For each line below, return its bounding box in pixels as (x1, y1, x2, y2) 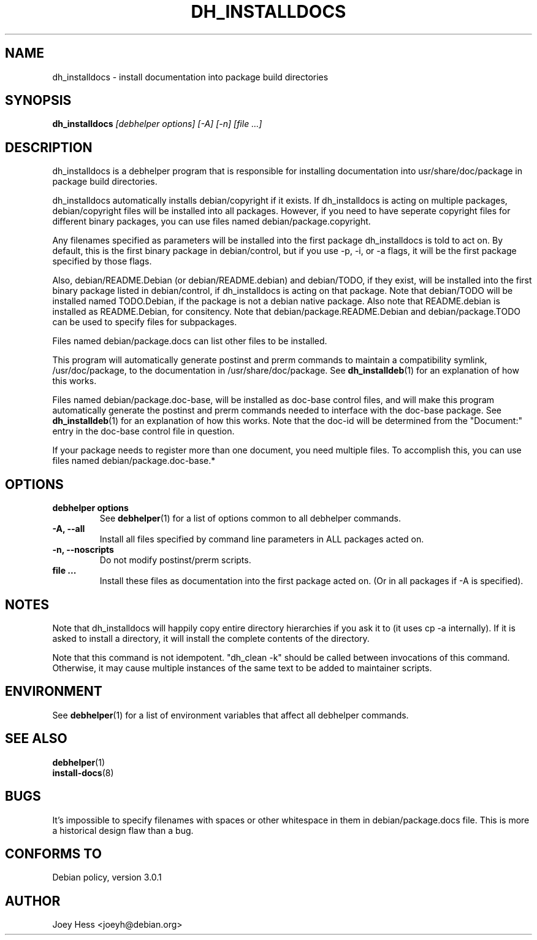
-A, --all (52, 523, 85, 534)
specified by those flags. (52, 256, 152, 267)
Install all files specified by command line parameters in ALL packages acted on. (99, 534, 424, 545)
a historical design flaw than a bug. (52, 825, 194, 836)
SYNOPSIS (5, 93, 72, 109)
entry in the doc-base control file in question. (52, 426, 235, 437)
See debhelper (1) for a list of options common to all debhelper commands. (99, 513, 401, 524)
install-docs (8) (52, 767, 114, 778)
